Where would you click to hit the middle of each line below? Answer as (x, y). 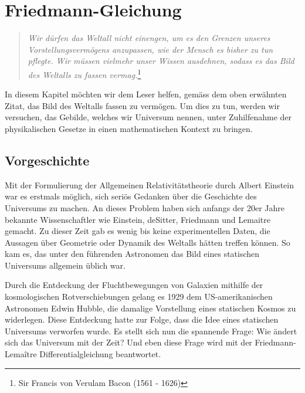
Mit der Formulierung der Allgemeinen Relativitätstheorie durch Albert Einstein (150, 184)
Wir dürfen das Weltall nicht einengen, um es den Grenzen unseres (149, 38)
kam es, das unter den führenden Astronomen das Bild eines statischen (132, 254)
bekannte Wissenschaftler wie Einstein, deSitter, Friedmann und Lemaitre (138, 219)
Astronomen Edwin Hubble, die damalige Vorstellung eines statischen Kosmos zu (150, 308)
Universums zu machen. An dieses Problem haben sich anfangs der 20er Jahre (145, 207)
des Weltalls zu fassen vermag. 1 (84, 73)
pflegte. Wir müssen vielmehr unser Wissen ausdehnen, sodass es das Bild (161, 61)
